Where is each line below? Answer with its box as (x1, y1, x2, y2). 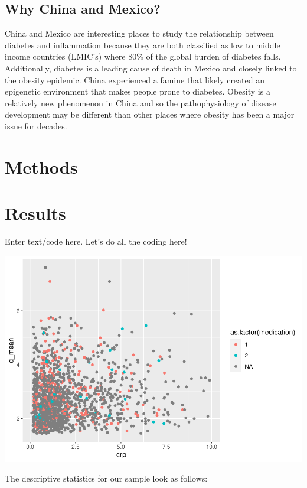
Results (5, 201, 66, 225)
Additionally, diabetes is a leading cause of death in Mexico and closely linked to (5, 61, 297, 74)
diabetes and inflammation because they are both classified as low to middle (5, 38, 280, 51)
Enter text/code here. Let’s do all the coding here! (5, 235, 187, 248)
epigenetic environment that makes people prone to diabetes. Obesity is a (5, 85, 270, 97)
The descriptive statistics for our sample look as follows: (5, 472, 208, 484)
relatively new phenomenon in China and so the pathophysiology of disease (5, 96, 276, 109)
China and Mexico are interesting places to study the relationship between (5, 27, 274, 40)
